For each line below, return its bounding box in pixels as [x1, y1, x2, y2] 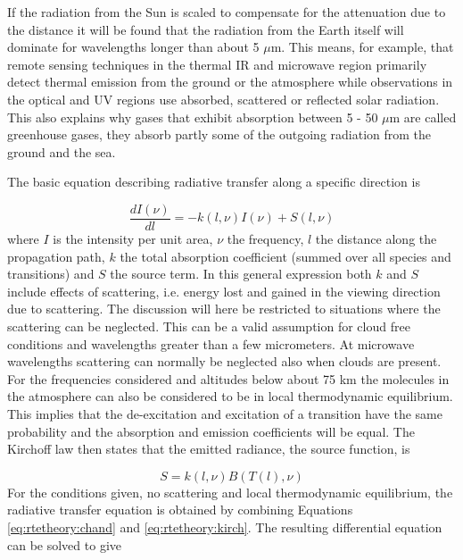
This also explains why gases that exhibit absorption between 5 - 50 [7, 107, 378, 126]
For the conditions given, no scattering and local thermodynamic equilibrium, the [7, 482, 453, 501]
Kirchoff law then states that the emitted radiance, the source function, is [7, 439, 410, 458]
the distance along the [315, 230, 437, 247]
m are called [389, 107, 457, 126]
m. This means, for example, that [270, 38, 454, 56]
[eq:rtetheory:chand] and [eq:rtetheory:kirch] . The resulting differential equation [7, 517, 442, 536]
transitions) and [7, 264, 95, 283]
